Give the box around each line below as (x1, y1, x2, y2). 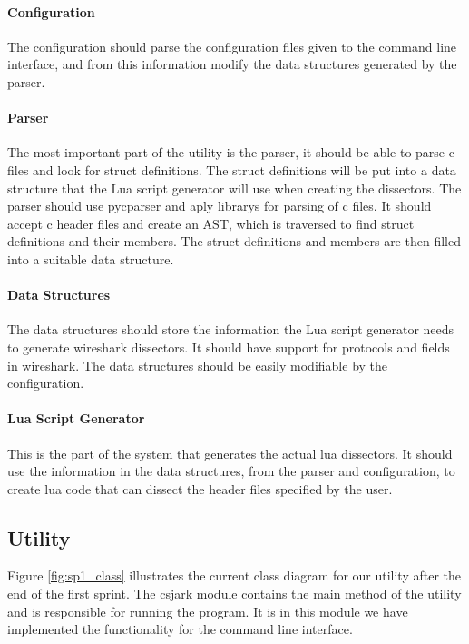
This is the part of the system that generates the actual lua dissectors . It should (7, 443, 453, 462)
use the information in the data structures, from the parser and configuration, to (7, 461, 455, 481)
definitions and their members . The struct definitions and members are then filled (7, 232, 461, 251)
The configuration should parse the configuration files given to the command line (7, 36, 457, 55)
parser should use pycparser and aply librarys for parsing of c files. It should (7, 196, 432, 215)
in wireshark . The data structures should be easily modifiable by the (7, 355, 388, 374)
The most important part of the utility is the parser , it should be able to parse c (7, 143, 454, 162)
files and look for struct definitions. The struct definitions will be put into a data (7, 160, 456, 179)
